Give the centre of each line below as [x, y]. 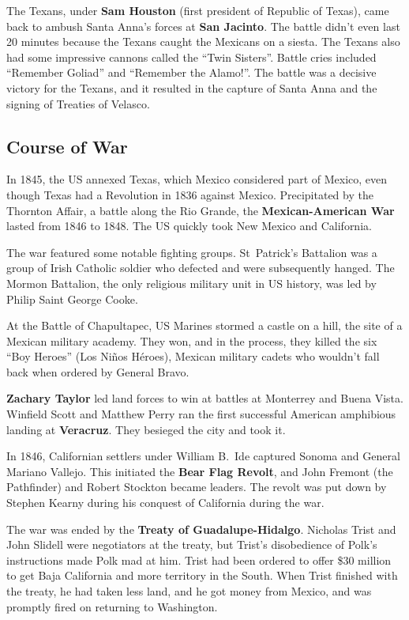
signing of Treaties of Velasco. [78, 103]
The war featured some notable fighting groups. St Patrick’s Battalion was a [192, 252]
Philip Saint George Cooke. [72, 299]
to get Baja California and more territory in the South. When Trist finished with [202, 575]
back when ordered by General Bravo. [98, 371]
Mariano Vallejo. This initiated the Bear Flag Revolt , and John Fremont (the [200, 471]
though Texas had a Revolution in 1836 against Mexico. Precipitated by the [190, 194]
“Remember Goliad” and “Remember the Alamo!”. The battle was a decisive [191, 72]
